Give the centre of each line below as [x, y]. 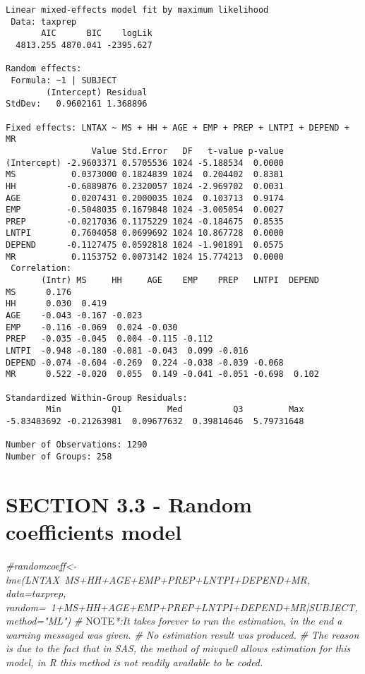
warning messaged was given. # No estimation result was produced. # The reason [182, 634]
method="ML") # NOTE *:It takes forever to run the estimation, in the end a [174, 621]
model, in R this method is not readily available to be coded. [134, 662]
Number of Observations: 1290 [77, 445]
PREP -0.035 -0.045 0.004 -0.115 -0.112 [109, 339]
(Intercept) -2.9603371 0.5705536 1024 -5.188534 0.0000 [145, 163]
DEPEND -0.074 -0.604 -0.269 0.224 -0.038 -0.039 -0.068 [145, 362]
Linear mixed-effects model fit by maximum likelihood [137, 10]
